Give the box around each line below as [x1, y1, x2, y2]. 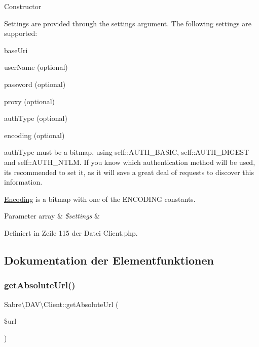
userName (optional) [4, 62, 68, 72]
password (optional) [4, 78, 66, 89]
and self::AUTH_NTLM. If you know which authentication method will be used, [4, 156, 255, 167]
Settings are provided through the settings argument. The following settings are [4, 18, 251, 28]
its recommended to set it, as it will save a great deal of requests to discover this [4, 166, 254, 177]
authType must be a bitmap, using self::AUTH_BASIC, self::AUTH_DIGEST [4, 147, 249, 157]
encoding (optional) [4, 129, 65, 140]
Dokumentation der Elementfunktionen [4, 252, 214, 268]
